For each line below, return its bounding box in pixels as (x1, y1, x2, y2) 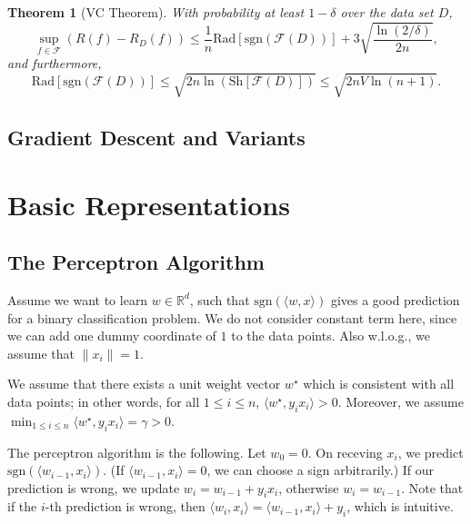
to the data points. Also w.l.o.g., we (231, 326, 430, 345)
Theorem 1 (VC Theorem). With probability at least (7, 3, 305, 21)
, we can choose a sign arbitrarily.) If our (206, 460, 435, 480)
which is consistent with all (303, 374, 455, 393)
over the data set (340, 3, 434, 21)
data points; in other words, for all (7, 391, 200, 410)
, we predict (397, 442, 464, 461)
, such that (189, 290, 250, 309)
